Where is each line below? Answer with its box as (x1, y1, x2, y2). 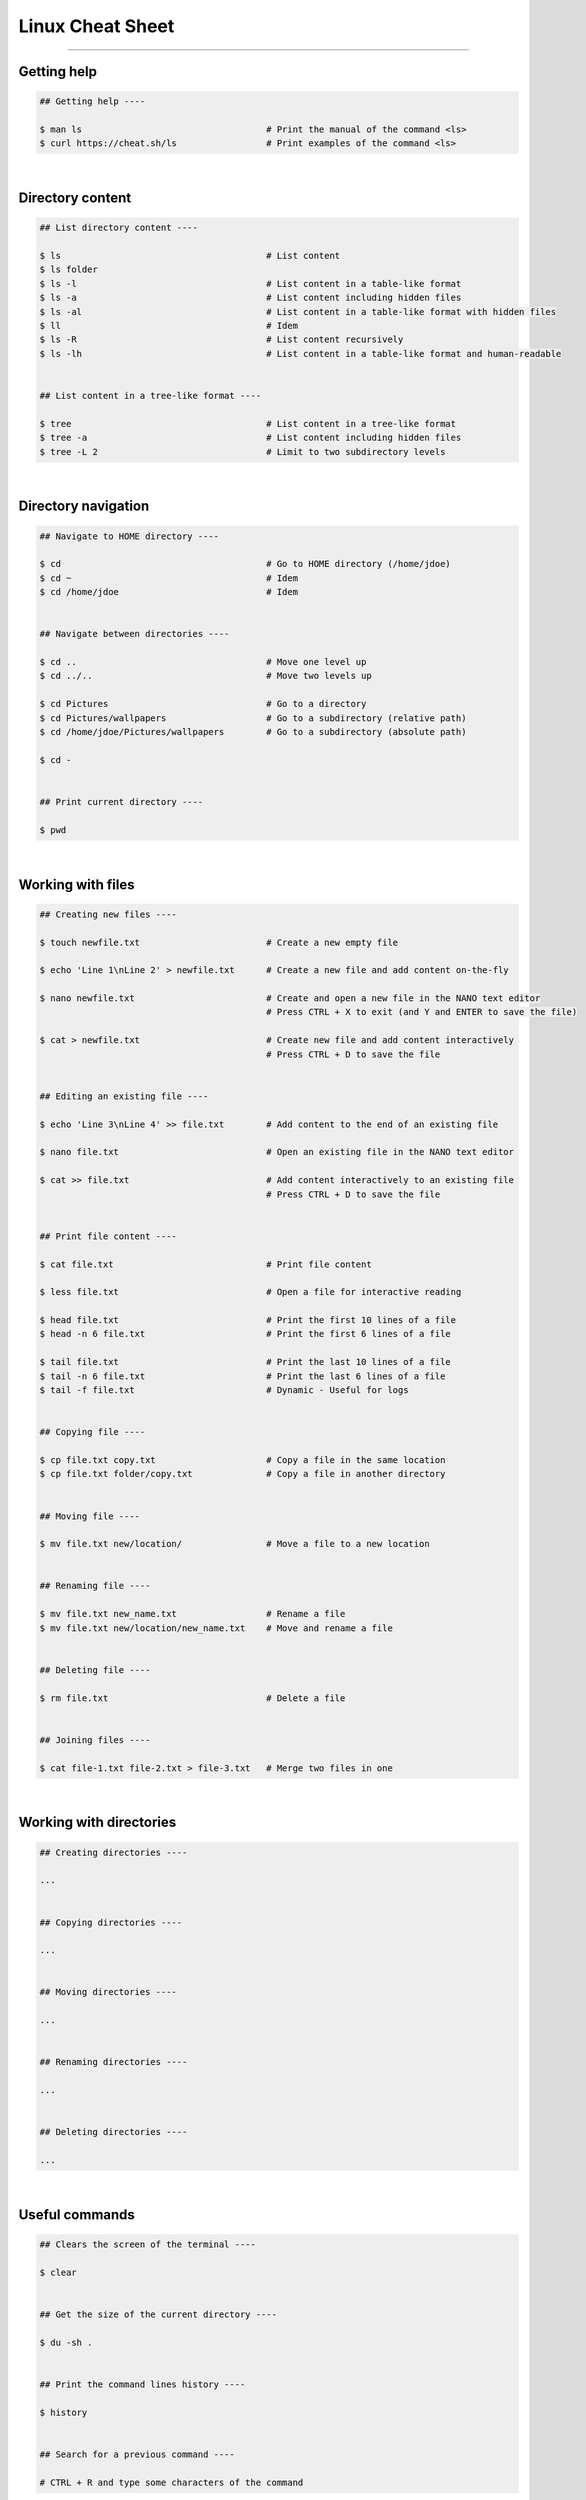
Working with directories (18, 1814, 177, 1831)
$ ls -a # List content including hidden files (39, 292, 462, 304)
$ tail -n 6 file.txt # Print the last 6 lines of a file (39, 1370, 446, 1382)
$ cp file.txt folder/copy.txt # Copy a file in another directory (39, 1468, 446, 1480)
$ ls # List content (39, 250, 341, 262)
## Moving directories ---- (39, 1986, 177, 1998)
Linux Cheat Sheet (18, 15, 175, 37)
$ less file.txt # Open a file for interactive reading (39, 1286, 462, 1298)
